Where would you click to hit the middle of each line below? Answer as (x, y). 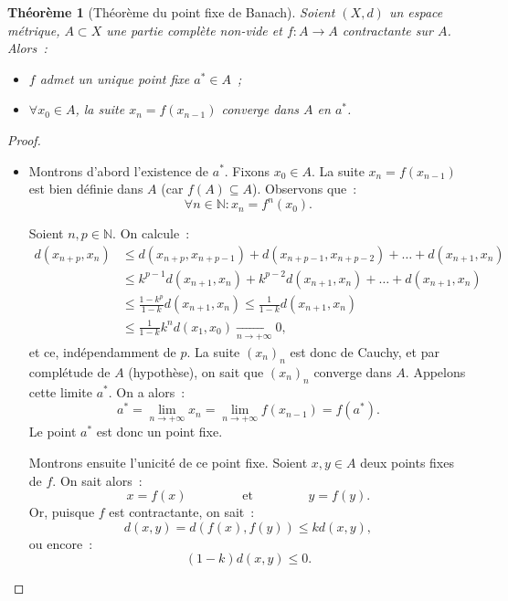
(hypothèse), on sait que (196, 371)
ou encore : (61, 543)
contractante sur (387, 30)
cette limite (60, 391)
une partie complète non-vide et (194, 30)
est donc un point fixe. (159, 432)
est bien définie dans (86, 189)
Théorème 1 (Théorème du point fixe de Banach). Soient (171, 12)
